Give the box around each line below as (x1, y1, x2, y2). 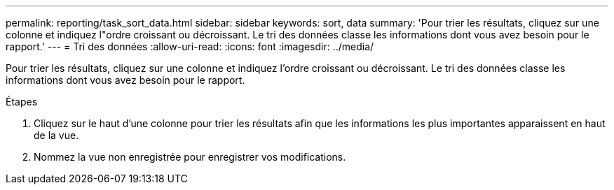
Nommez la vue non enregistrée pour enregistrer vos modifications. (34, 151, 346, 163)
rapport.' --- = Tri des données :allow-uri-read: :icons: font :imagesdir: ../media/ (6, 41, 374, 52)
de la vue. (34, 129, 79, 141)
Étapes (6, 96, 38, 108)
